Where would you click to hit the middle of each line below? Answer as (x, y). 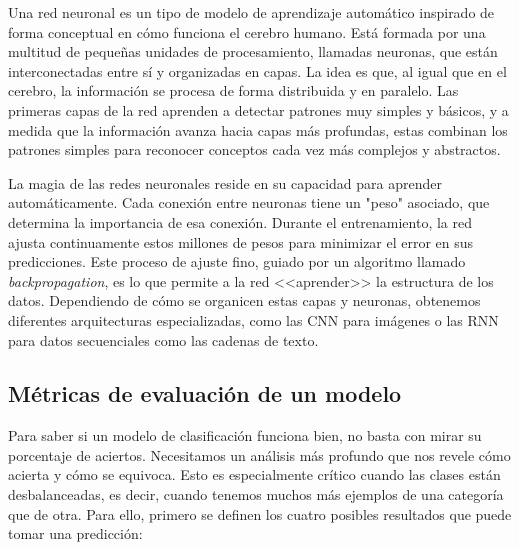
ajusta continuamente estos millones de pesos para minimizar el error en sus (241, 241)
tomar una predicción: (75, 533)
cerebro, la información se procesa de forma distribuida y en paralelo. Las (233, 90)
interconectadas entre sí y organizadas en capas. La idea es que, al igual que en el (257, 70)
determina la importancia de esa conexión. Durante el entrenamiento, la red (240, 221)
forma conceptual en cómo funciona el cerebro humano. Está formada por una (247, 31)
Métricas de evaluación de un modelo (205, 393)
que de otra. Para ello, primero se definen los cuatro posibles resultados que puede (260, 513)
